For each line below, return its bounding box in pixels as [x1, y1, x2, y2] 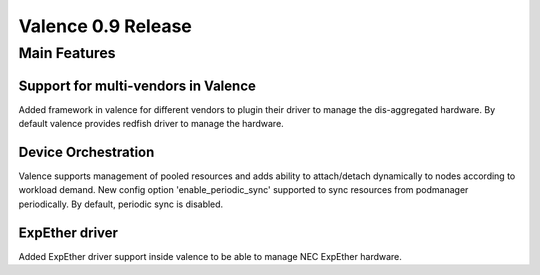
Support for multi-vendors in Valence [18, 77, 257, 94]
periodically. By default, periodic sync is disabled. [18, 198, 224, 210]
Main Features [18, 44, 116, 62]
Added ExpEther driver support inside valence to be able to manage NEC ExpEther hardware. [18, 250, 402, 262]
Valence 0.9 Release [18, 15, 192, 37]
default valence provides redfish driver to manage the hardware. [18, 118, 284, 130]
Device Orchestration [18, 143, 155, 160]
